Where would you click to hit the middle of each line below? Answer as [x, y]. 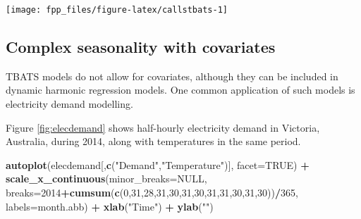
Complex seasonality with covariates [141, 47]
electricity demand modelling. [69, 104]
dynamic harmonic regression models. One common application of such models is [180, 90]
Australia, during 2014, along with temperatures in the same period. [153, 141]
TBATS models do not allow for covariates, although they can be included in [172, 76]
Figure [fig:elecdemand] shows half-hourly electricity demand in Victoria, [163, 127]
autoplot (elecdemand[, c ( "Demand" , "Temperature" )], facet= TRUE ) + [158, 164]
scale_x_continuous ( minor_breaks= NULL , [106, 179]
